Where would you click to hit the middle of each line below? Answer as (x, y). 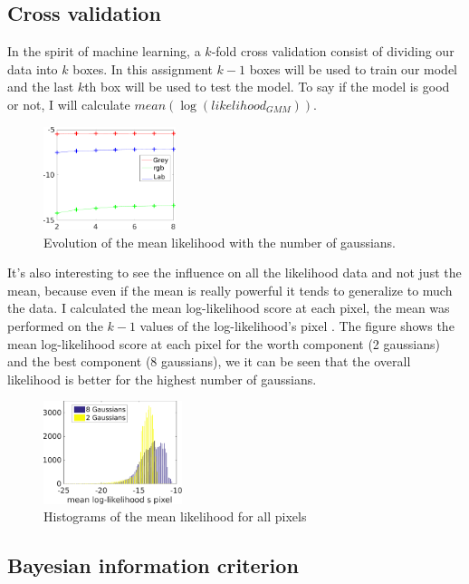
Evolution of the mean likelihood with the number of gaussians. (220, 242)
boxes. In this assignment (143, 68)
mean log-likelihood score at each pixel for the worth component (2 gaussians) (224, 343)
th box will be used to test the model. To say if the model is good (267, 87)
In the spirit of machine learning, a (104, 51)
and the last (41, 87)
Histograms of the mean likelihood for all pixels (175, 516)
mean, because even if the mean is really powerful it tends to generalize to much (230, 290)
